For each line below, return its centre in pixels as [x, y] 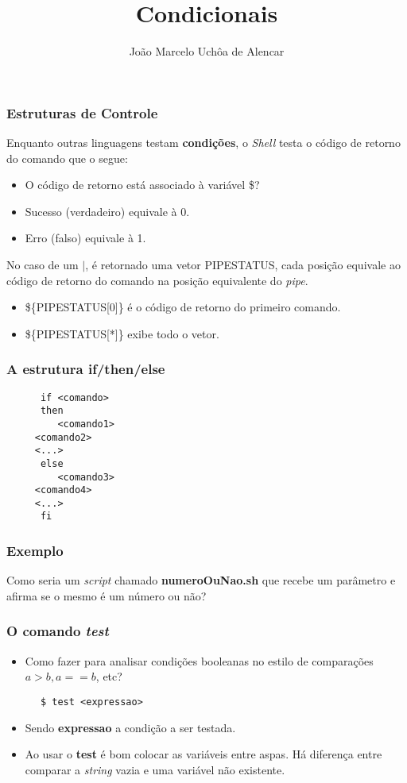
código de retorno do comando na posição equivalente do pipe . [157, 280]
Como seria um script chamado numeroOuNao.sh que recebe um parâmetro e [201, 580]
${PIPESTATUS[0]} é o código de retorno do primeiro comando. [183, 307]
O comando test [58, 631]
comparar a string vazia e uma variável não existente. [155, 769]
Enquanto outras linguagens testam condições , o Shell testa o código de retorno [203, 143]
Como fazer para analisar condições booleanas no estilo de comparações [199, 660]
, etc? [109, 676]
